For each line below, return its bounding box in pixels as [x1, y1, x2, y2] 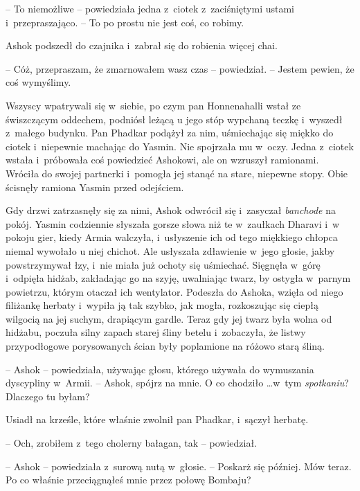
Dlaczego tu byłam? [6, 389, 90, 403]
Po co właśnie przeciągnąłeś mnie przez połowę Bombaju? [6, 472, 251, 487]
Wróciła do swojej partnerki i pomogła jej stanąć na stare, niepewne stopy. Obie [6, 166, 348, 180]
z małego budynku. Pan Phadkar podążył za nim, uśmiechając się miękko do [6, 125, 334, 140]
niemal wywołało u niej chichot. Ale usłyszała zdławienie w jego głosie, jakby [6, 243, 335, 258]
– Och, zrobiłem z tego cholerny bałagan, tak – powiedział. [6, 436, 258, 450]
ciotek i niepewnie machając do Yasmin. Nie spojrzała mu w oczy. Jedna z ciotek [6, 139, 354, 153]
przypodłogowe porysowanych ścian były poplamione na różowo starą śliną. [6, 339, 325, 353]
